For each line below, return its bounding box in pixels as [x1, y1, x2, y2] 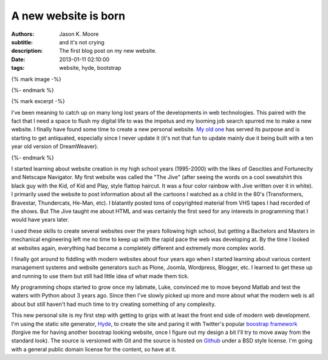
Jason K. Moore [59, 30, 99, 38]
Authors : [11, 30, 35, 38]
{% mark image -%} [11, 75, 62, 83]
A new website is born [11, 9, 126, 22]
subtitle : [11, 38, 33, 46]
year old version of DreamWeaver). [11, 143, 99, 150]
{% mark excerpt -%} [11, 98, 65, 105]
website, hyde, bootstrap [59, 64, 121, 72]
